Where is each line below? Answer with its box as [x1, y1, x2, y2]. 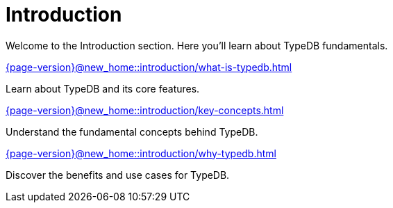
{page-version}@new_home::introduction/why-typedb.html [6, 147, 276, 159]
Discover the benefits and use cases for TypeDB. [6, 168, 230, 181]
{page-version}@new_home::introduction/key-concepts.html [6, 104, 284, 116]
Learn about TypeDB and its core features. [6, 82, 200, 95]
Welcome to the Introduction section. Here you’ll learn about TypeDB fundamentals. [6, 39, 388, 51]
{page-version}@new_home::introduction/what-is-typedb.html [6, 61, 292, 73]
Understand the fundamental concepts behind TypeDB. [6, 125, 258, 138]
